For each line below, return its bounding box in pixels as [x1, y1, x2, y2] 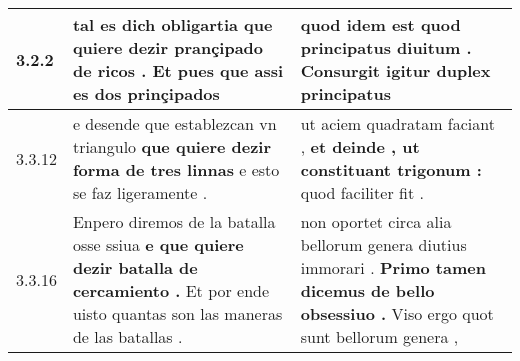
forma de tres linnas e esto [72, 158, 280, 181]
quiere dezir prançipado [72, 36, 264, 59]
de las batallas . [72, 325, 183, 348]
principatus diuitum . [300, 36, 472, 59]
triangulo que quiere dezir [72, 135, 272, 158]
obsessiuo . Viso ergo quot [300, 302, 494, 325]
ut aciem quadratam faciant [300, 112, 495, 135]
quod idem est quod [300, 13, 461, 36]
